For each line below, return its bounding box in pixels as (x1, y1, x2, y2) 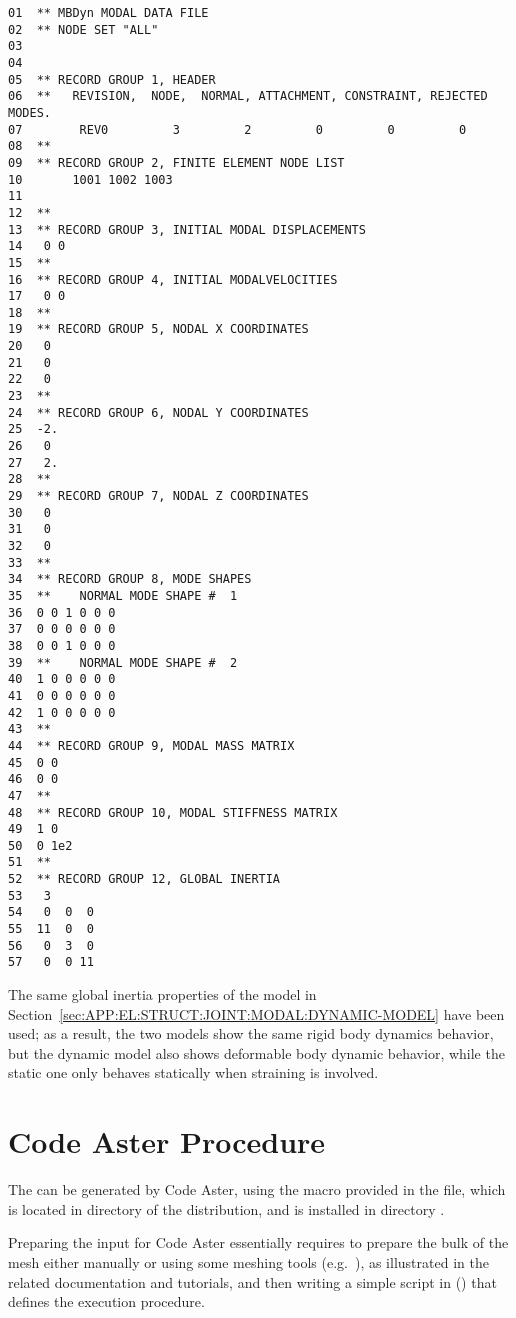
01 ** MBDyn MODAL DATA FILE (8, 6, 209, 20)
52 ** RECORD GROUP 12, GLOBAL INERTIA (8, 872, 281, 887)
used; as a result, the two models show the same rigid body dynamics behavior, (8, 1023, 494, 1044)
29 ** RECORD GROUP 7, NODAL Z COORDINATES (8, 489, 309, 504)
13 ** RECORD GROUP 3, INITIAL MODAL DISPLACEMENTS (8, 222, 366, 237)
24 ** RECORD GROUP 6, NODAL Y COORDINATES (8, 405, 309, 420)
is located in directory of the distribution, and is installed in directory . (8, 1198, 445, 1219)
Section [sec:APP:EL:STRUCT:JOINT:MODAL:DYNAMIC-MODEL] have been (8, 1003, 505, 1024)
